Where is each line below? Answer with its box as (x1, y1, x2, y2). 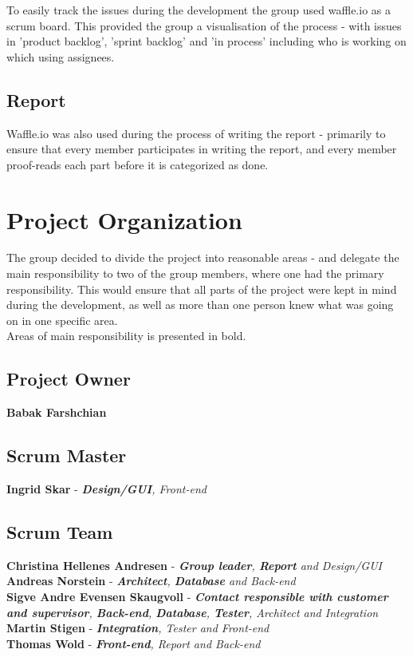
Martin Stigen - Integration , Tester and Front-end (6, 619, 269, 636)
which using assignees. (6, 48, 115, 65)
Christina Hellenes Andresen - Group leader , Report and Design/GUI (6, 556, 383, 573)
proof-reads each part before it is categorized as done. (6, 156, 269, 172)
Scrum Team (6, 520, 113, 544)
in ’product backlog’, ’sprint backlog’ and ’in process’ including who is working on (6, 33, 407, 49)
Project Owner (6, 366, 131, 391)
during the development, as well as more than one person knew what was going (6, 296, 394, 313)
